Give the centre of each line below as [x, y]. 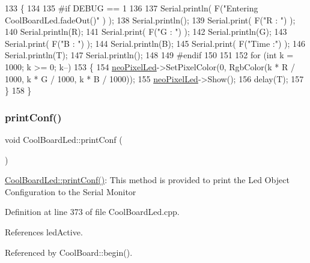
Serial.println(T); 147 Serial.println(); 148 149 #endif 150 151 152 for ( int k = [149, 55]
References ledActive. [44, 231]
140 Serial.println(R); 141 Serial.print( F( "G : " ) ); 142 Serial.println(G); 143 [146, 32]
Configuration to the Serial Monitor [71, 191]
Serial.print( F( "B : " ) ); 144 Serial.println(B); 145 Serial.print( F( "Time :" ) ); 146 [155, 43]
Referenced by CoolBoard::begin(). [69, 252]
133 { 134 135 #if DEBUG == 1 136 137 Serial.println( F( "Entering [132, 8]
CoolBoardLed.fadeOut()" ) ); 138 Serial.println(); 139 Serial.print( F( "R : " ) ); [150, 20]
